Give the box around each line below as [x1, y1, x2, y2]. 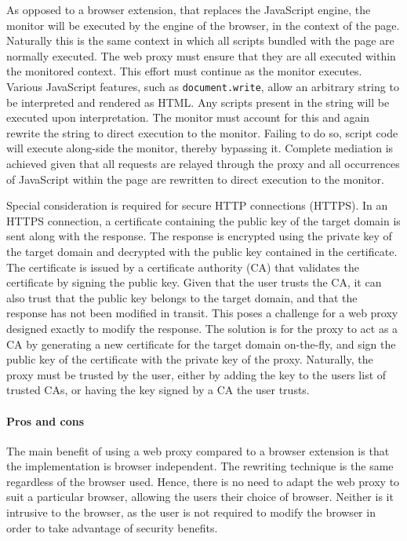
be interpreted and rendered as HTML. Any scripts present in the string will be [6, 93, 390, 110]
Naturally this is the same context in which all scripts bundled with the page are [6, 32, 394, 49]
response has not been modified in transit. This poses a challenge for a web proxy [6, 305, 398, 321]
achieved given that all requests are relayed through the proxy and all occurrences [6, 155, 400, 171]
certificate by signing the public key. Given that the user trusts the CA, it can [6, 274, 382, 291]
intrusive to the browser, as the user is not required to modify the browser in [6, 504, 376, 521]
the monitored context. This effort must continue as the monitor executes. [6, 63, 362, 79]
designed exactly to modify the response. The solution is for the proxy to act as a [6, 320, 398, 336]
